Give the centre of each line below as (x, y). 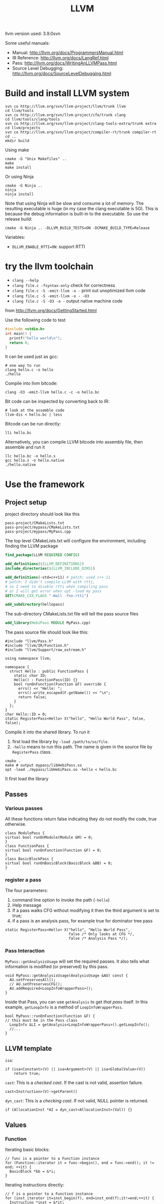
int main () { (18, 334)
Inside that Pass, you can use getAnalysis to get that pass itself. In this (76, 1002)
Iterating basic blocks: (27, 1149)
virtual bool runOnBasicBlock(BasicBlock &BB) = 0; (59, 863)
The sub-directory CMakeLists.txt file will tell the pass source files (72, 614)
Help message (27, 905)
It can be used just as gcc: (32, 357)
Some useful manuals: (27, 43)
